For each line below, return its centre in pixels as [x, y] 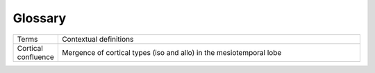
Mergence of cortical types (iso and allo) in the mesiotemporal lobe [172, 52]
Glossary [40, 18]
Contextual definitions [98, 39]
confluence [36, 57]
